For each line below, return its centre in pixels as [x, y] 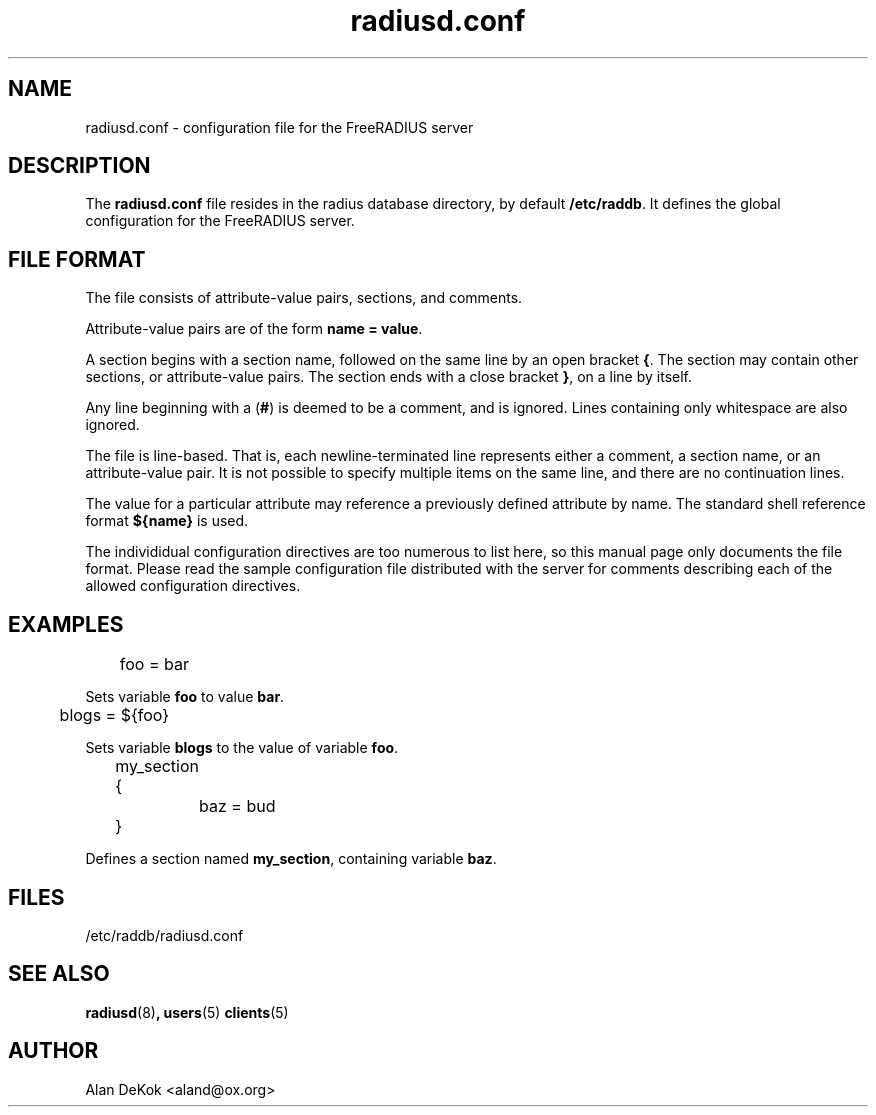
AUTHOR [53, 1051]
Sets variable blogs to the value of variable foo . [242, 748]
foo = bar [154, 664]
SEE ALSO [59, 974]
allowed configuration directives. [193, 586]
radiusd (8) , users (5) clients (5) [187, 1012]
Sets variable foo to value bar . [185, 697]
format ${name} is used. [167, 521]
